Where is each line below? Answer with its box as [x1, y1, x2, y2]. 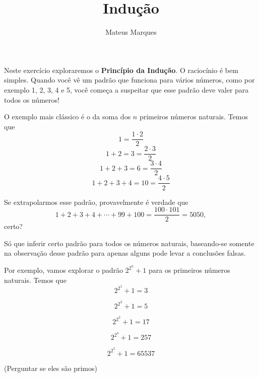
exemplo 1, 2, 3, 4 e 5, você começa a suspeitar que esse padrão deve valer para [4, 84, 249, 95]
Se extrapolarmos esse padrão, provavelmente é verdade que [4, 196, 188, 207]
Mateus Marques [105, 27, 157, 37]
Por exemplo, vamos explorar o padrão [4, 265, 123, 275]
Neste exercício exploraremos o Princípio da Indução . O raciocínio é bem [4, 64, 238, 75]
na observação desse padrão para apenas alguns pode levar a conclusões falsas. [4, 248, 246, 258]
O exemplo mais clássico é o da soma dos [4, 111, 131, 122]
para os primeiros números [148, 265, 230, 275]
